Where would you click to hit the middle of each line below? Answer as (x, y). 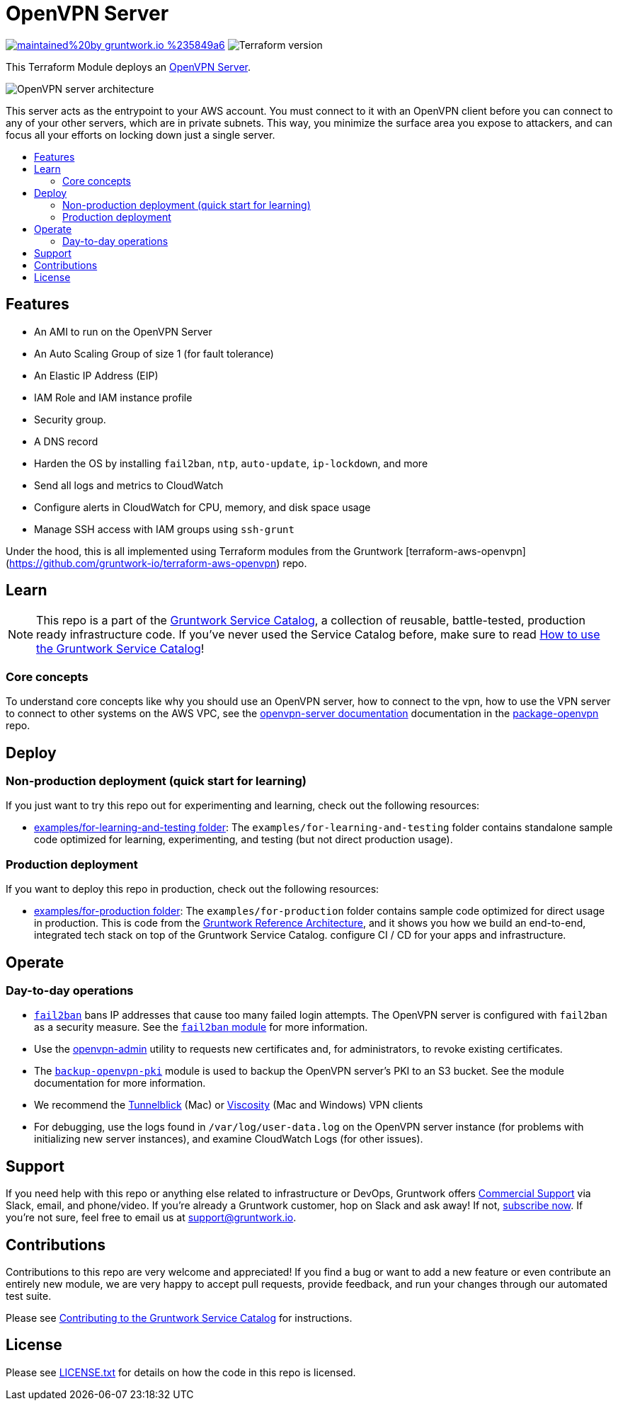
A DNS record (66, 441)
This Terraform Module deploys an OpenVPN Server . (128, 67)
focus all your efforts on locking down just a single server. (141, 135)
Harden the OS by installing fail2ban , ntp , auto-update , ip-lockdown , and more (231, 463)
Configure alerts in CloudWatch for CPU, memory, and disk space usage (202, 507)
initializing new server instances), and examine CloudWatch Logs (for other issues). (229, 1139)
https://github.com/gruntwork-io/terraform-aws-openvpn (143, 563)
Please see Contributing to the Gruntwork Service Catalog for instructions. (179, 1318)
